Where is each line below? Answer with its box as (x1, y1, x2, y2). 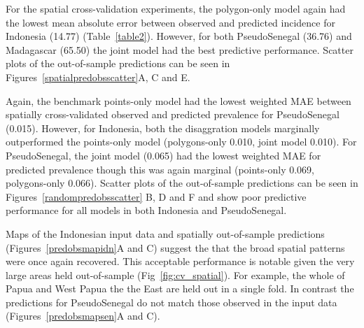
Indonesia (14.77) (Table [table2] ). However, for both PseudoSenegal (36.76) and (6, 29, 352, 43)
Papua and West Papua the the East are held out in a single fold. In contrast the (6, 281, 354, 296)
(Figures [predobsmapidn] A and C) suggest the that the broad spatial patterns (6, 240, 345, 255)
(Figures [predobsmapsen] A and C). (6, 308, 160, 323)
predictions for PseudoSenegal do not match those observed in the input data (6, 294, 337, 309)
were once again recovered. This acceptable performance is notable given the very (6, 254, 355, 269)
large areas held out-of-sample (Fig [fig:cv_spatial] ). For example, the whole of (6, 267, 345, 282)
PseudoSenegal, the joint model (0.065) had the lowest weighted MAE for (6, 148, 321, 162)
